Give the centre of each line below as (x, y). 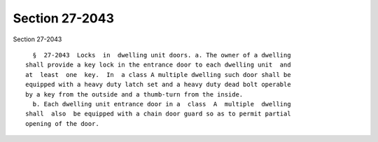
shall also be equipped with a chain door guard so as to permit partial (158, 114)
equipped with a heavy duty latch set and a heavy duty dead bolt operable (158, 85)
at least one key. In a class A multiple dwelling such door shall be (158, 74)
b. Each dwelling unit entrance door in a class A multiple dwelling (162, 104)
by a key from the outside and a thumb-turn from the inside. (134, 94)
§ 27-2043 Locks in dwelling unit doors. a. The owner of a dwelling (162, 55)
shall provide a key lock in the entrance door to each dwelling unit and (158, 65)
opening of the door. (62, 123)
